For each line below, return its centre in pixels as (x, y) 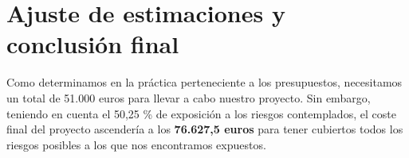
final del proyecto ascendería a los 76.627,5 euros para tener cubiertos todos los (205, 129)
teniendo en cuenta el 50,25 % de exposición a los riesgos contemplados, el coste (201, 113)
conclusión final (93, 44)
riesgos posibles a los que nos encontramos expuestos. (136, 144)
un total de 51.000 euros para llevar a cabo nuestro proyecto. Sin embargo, (189, 97)
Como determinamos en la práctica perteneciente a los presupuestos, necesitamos (204, 82)
